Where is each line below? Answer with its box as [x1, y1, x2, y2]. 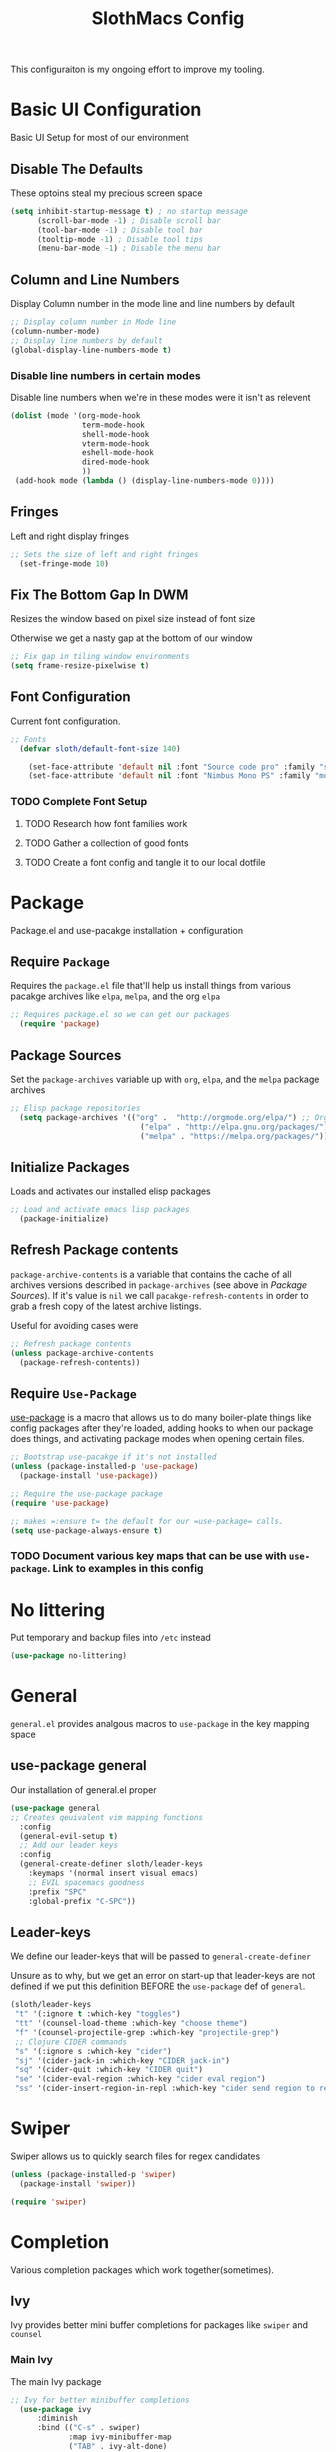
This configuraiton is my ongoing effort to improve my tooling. [10, 63, 265, 76]
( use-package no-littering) [10, 1651, 128, 1661]
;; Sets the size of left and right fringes [10, 549, 199, 559]
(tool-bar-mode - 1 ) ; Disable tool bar [36, 225, 203, 235]
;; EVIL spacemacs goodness [28, 1877, 145, 1887]
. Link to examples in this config [46, 1562, 204, 1576]
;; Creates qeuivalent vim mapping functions [10, 1812, 203, 1822]
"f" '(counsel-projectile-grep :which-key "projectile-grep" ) [14, 2027, 280, 2037]
